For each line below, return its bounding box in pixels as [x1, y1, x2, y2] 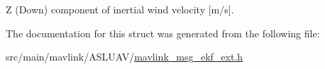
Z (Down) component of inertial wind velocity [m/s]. [6, 2, 234, 16]
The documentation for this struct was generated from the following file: [6, 25, 320, 40]
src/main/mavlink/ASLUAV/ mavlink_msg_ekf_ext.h [6, 49, 243, 64]
